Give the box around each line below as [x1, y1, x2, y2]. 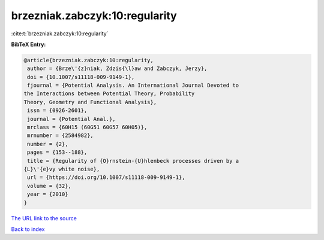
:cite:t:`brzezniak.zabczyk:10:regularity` [11, 30, 109, 37]
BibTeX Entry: [11, 41, 46, 48]
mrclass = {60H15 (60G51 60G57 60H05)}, [27, 124, 148, 131]
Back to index [11, 225, 45, 233]
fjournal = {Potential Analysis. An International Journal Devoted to [27, 82, 239, 89]
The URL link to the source [11, 214, 77, 221]
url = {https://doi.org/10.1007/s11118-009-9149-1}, [27, 174, 185, 181]
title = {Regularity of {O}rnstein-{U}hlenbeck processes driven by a [27, 157, 239, 164]
